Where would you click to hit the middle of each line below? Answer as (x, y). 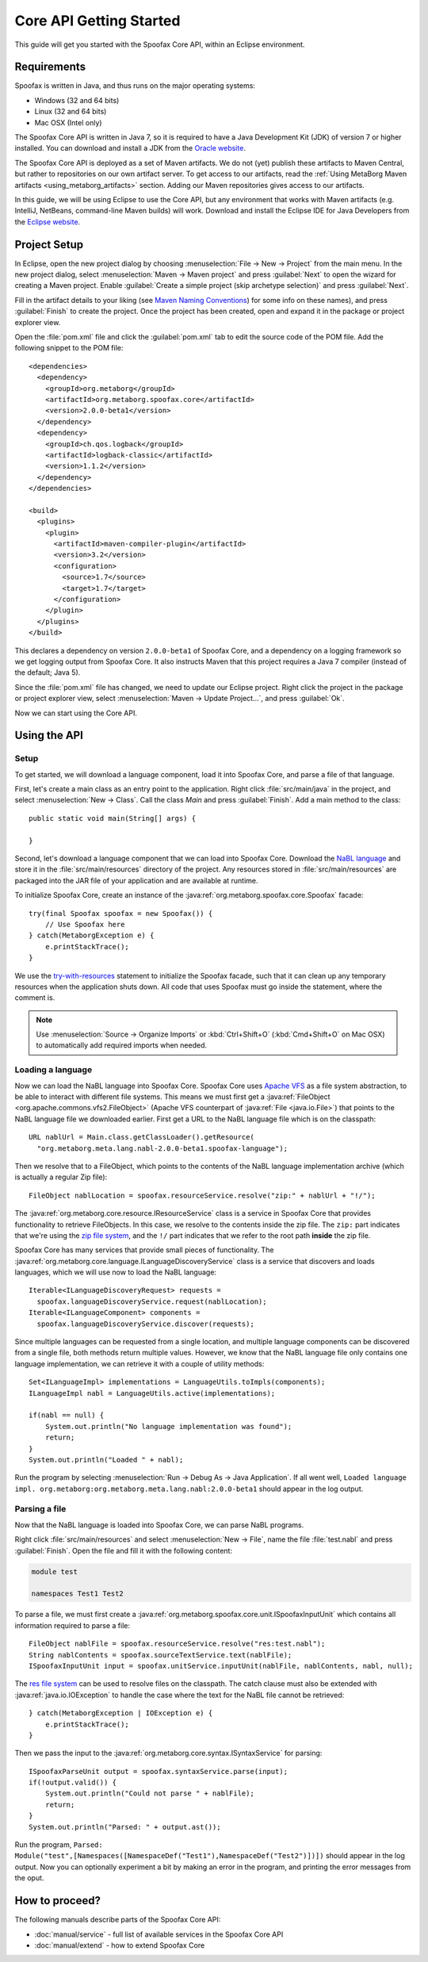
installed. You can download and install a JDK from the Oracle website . (130, 148)
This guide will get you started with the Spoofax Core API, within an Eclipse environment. (160, 44)
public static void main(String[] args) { (113, 818)
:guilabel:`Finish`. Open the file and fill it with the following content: (124, 1550)
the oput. (29, 1878)
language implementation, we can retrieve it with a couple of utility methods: (139, 1363)
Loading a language (53, 1070)
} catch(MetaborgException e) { (92, 935)
